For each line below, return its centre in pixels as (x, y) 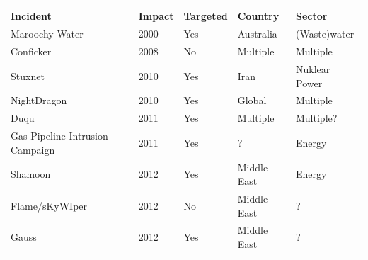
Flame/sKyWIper (49, 205)
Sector (312, 15)
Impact (156, 15)
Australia (257, 34)
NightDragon (39, 100)
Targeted (206, 15)
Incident (31, 15)
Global (252, 100)
